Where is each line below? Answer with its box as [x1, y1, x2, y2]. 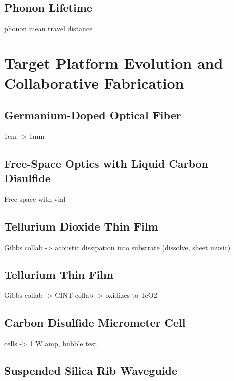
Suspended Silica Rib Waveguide [4, 363, 178, 378]
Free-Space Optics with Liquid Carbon [4, 155, 208, 171]
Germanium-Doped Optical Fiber [4, 107, 181, 122]
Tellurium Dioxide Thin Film [4, 218, 158, 234]
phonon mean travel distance [4, 23, 93, 34]
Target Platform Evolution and [4, 52, 223, 73]
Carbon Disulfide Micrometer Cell [4, 315, 186, 330]
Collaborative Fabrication [4, 72, 184, 93]
